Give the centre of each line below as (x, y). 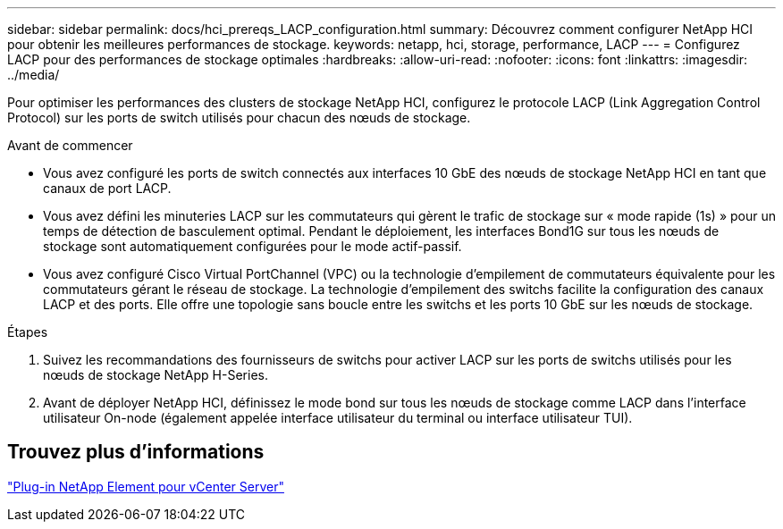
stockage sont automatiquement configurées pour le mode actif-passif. (253, 246)
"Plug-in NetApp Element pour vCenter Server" (146, 486)
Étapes (28, 332)
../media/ (34, 75)
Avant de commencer (70, 145)
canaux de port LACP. (107, 188)
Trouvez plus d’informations (136, 452)
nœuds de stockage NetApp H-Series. (156, 375)
